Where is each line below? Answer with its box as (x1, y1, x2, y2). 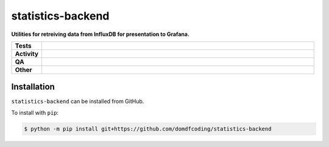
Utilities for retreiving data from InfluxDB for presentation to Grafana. (11, 30, 190, 38)
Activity (15, 49, 39, 58)
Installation (11, 82, 55, 92)
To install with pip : (11, 109, 59, 116)
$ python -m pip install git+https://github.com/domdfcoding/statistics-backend (24, 125, 272, 132)
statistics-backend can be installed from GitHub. (11, 98, 144, 105)
